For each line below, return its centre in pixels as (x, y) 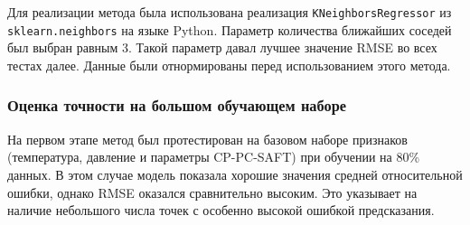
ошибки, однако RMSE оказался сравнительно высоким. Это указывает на (212, 192)
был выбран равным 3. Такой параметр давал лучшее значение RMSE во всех (222, 47)
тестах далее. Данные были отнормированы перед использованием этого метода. (229, 65)
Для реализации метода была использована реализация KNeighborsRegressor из (230, 12)
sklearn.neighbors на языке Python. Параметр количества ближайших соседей (230, 29)
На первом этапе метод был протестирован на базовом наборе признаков (207, 139)
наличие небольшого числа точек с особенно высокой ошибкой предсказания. (221, 210)
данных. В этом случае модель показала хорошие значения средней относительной (235, 174)
